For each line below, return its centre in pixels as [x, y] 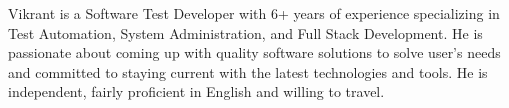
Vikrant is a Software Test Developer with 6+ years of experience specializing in [254, 13]
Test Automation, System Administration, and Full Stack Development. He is [245, 32]
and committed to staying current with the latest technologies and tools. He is [248, 71]
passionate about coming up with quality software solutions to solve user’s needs [254, 52]
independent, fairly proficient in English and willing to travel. [196, 91]
